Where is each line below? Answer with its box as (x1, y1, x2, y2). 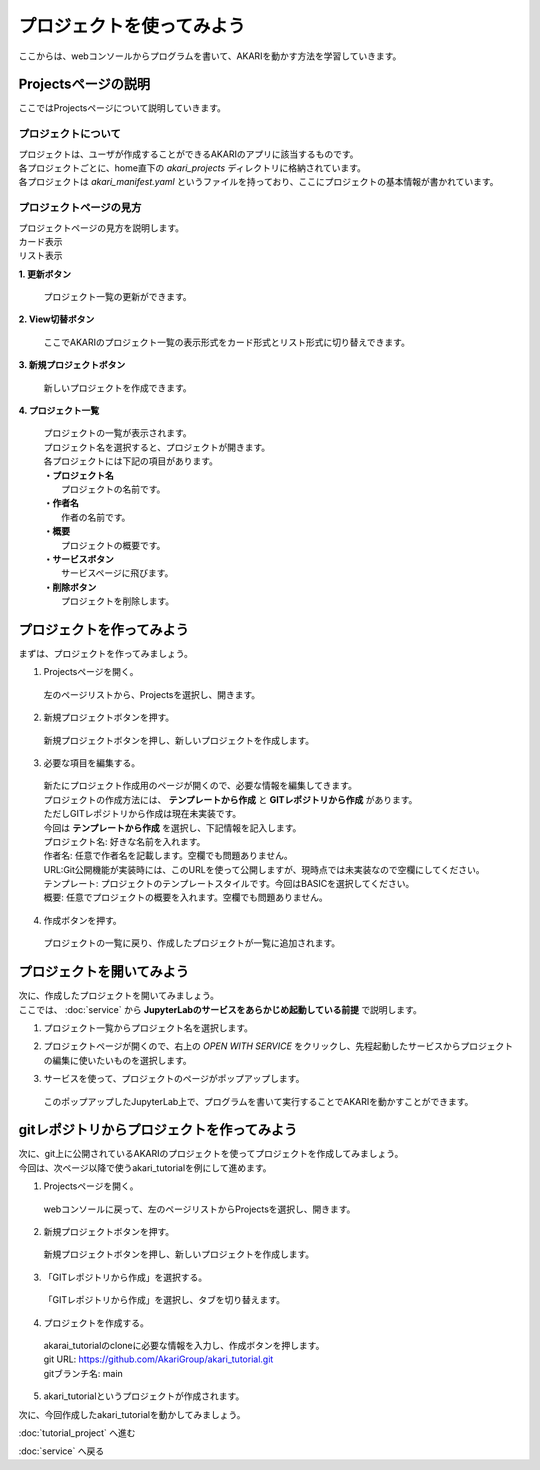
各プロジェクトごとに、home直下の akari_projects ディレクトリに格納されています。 (18, 161, 367, 174)
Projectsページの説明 (18, 76, 150, 93)
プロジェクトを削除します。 (61, 595, 175, 607)
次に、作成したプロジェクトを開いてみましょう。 (18, 990, 220, 1002)
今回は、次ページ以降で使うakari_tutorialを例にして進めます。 (18, 1161, 272, 1174)
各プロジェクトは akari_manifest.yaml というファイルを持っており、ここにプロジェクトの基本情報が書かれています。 (18, 176, 499, 188)
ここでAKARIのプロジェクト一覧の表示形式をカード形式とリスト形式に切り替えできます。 (43, 336, 410, 348)
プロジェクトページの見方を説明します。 (18, 221, 185, 234)
